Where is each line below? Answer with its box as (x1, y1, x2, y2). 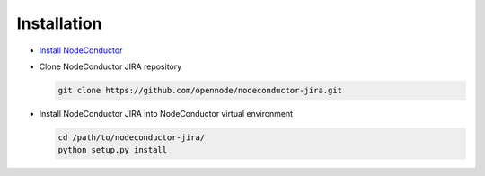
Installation (16, 13, 102, 33)
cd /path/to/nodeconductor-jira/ (57, 132, 206, 143)
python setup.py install (57, 145, 168, 155)
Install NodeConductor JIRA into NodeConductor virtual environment (39, 108, 294, 119)
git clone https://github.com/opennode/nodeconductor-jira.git (57, 85, 343, 95)
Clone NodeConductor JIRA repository (39, 61, 182, 72)
